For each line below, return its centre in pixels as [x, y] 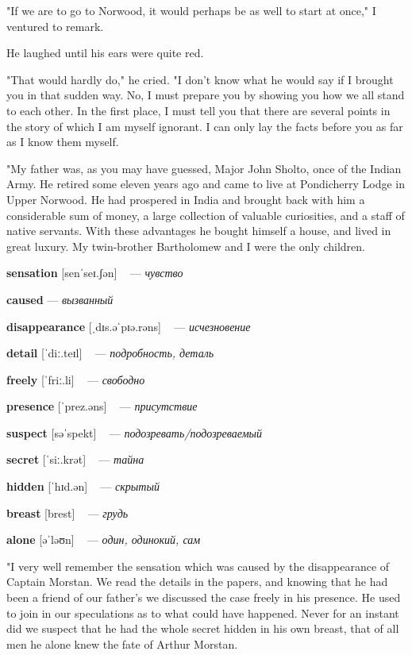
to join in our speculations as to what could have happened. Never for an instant [203, 613]
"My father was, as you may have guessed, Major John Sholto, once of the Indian [204, 168]
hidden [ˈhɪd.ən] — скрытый [83, 486]
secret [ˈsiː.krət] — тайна [75, 459]
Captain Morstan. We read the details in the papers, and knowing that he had [197, 582]
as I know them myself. [63, 142]
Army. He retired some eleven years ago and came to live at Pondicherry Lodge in [206, 184]
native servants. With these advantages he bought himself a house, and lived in [199, 231]
